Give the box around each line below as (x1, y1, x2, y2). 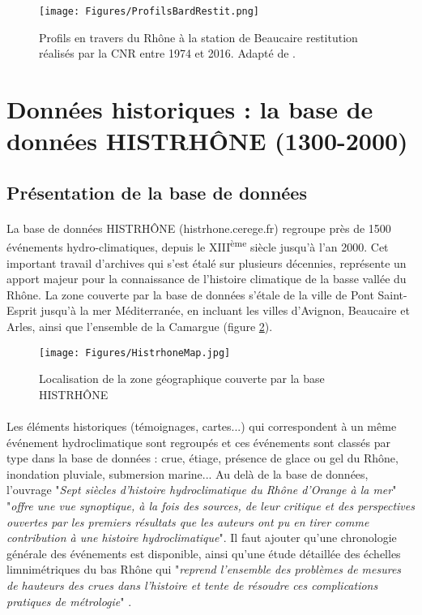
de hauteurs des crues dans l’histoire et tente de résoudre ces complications (6, 576, 378, 593)
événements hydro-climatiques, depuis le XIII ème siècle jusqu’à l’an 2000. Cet (6, 236, 389, 256)
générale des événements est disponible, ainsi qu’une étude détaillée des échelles (6, 544, 401, 561)
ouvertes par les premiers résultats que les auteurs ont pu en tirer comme (6, 513, 369, 530)
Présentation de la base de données (6, 179, 307, 204)
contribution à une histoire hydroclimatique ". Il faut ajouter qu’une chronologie (6, 529, 397, 546)
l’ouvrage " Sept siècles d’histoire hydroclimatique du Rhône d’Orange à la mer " (6, 481, 397, 498)
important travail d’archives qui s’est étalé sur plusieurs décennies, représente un (6, 254, 407, 271)
